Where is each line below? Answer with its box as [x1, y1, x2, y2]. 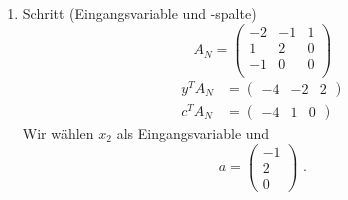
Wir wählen [22, 123, 94, 143]
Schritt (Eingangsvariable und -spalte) [22, 3, 257, 23]
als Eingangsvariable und [116, 123, 270, 143]
